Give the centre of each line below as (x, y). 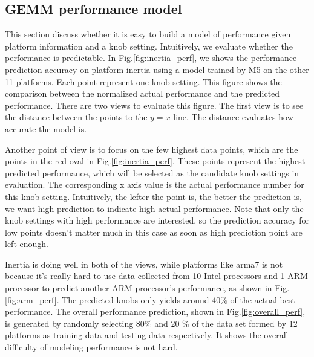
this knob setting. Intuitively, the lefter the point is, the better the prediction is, (153, 196)
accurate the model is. (46, 128)
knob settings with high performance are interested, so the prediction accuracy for (157, 220)
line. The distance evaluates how (233, 117)
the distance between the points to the (76, 117)
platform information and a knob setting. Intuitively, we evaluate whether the (149, 46)
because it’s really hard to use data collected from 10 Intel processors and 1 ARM (156, 276)
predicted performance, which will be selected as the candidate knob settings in (152, 172)
